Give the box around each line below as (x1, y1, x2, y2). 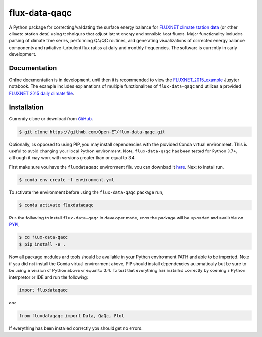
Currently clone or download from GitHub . (9, 116, 93, 121)
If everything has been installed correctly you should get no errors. (9, 325, 143, 331)
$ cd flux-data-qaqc (19, 235, 68, 240)
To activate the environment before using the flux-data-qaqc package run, (9, 189, 164, 195)
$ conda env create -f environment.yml (19, 177, 114, 182)
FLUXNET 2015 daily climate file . (9, 90, 75, 96)
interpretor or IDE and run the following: (9, 274, 88, 280)
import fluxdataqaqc (19, 287, 68, 293)
